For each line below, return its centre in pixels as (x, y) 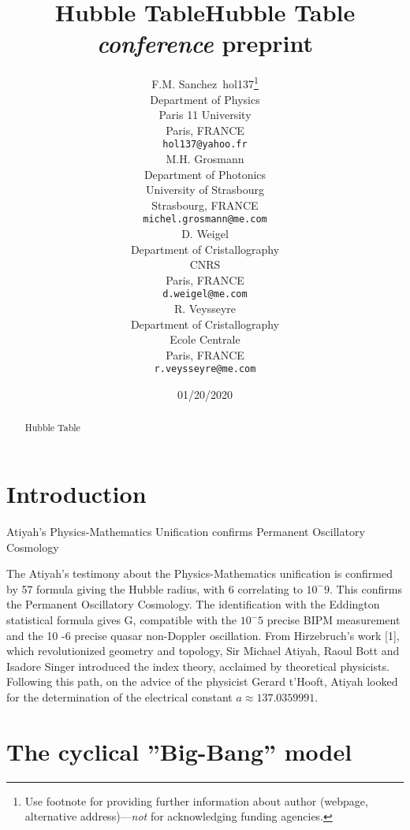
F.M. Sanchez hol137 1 (205, 82)
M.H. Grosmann (205, 158)
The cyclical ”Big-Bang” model (179, 751)
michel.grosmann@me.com (205, 220)
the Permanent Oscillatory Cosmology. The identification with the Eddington (193, 604)
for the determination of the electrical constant (119, 697)
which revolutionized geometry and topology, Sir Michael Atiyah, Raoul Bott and (203, 651)
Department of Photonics (205, 174)
